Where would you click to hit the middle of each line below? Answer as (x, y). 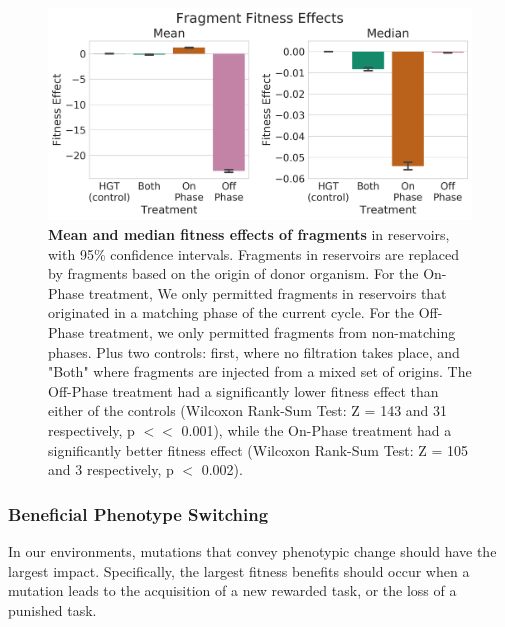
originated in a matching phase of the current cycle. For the (231, 312)
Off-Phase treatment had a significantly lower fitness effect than (243, 390)
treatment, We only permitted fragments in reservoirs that (267, 292)
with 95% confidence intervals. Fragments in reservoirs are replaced (254, 253)
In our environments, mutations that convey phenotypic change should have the (252, 550)
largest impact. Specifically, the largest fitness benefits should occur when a (239, 570)
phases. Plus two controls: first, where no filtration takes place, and (254, 351)
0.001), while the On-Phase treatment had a (316, 429)
